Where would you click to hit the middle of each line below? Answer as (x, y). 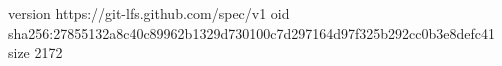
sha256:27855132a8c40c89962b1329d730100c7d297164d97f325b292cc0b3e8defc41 (251, 32)
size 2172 (35, 52)
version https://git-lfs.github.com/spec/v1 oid (149, 13)
